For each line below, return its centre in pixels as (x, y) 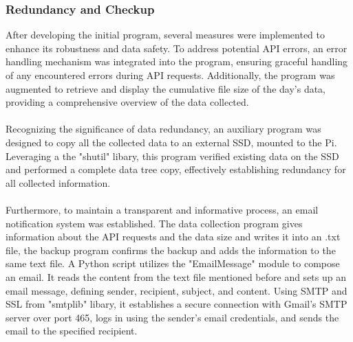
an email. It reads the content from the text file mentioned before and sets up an (176, 276)
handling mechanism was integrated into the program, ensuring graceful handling (177, 61)
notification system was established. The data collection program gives (154, 223)
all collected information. (58, 182)
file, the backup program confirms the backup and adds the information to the (171, 250)
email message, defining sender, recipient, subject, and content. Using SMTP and (176, 290)
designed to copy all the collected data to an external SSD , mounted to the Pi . (171, 142)
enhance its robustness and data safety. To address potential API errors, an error (176, 48)
